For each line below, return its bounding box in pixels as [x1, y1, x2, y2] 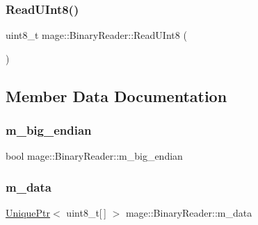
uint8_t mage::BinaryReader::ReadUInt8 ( [6, 28, 187, 42]
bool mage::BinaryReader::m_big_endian [6, 149, 183, 163]
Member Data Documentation [6, 85, 227, 106]
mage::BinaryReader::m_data [125, 206, 252, 220]
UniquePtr [6, 206, 51, 220]
